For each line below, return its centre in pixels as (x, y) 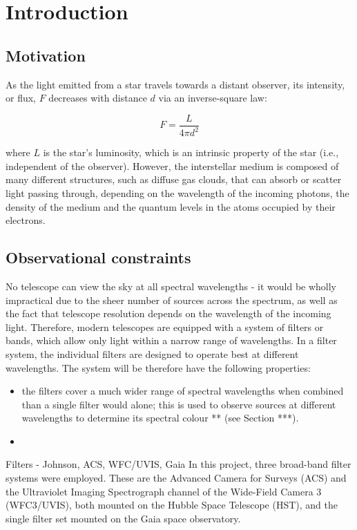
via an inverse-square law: (213, 98)
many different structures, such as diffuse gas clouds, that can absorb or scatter (174, 179)
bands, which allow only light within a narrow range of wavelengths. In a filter (171, 340)
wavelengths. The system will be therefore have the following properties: (158, 367)
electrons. (26, 220)
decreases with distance (98, 98)
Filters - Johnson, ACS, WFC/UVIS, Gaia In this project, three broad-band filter (178, 464)
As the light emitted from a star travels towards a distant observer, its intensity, (175, 84)
